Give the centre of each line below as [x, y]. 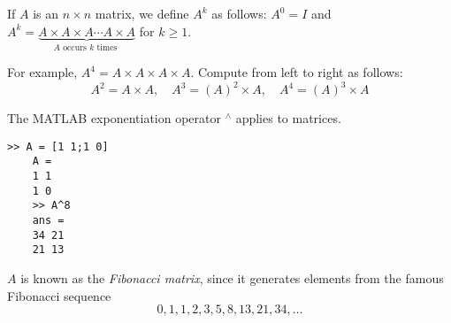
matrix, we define [142, 13]
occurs [75, 48]
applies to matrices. [288, 118]
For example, [42, 72]
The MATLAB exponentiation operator [114, 118]
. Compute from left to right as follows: [297, 72]
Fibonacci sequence [59, 295]
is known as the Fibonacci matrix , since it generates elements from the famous [232, 277]
